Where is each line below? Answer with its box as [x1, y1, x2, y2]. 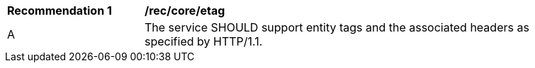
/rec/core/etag [145, 4, 225, 18]
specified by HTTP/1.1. [145, 34, 263, 48]
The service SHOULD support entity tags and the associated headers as [145, 20, 529, 34]
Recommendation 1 [7, 4, 112, 18]
